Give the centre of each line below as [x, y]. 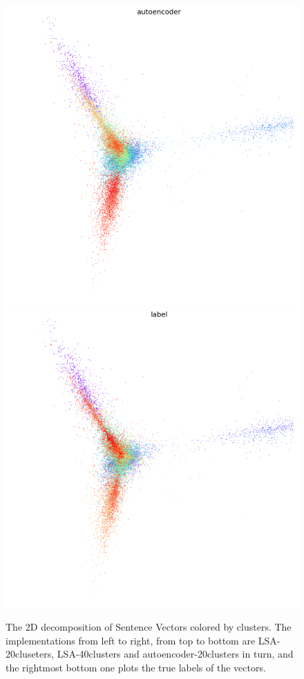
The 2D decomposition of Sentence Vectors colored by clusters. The [149, 627]
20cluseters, [30, 654]
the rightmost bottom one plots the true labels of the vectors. [136, 667]
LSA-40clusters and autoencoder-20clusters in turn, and [175, 654]
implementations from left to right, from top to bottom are [131, 640]
